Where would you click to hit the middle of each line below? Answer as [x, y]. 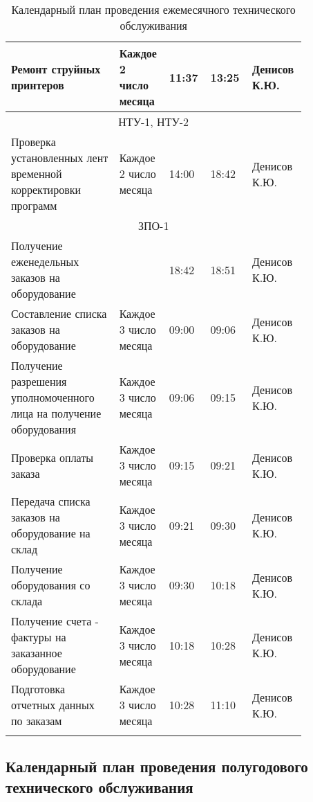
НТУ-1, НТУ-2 [154, 122]
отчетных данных [53, 705]
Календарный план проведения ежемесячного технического [153, 9]
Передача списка [51, 501]
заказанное [37, 653]
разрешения [39, 381]
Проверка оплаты [53, 457]
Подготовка [38, 689]
